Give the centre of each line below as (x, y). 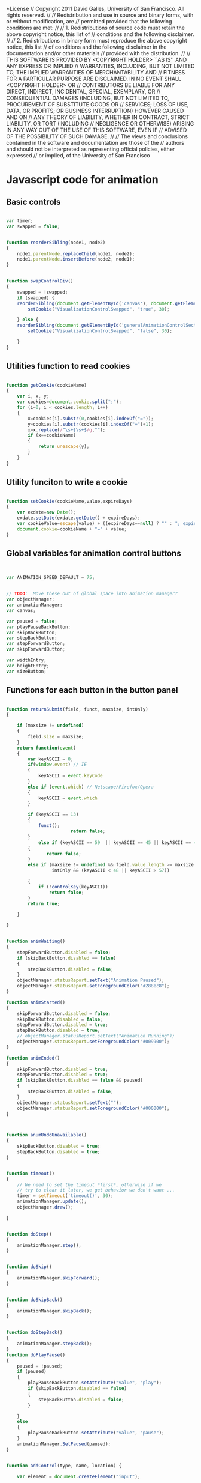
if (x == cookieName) (52, 435)
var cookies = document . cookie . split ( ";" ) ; (69, 402)
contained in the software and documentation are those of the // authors (95, 143)
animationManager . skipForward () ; (59, 1278)
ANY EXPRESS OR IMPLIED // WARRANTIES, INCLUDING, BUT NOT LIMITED (100, 66)
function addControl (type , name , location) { (64, 1466)
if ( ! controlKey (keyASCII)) (73, 887)
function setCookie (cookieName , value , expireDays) (69, 501)
